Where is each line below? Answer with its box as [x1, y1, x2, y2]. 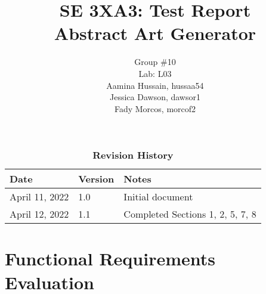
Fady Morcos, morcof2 [114, 102, 196, 114]
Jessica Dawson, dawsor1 [110, 91, 200, 103]
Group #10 [134, 55, 176, 68]
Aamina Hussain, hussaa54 [106, 79, 204, 91]
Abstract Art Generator [54, 21, 256, 45]
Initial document [123, 190, 193, 204]
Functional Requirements [5, 246, 215, 271]
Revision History [92, 148, 174, 162]
